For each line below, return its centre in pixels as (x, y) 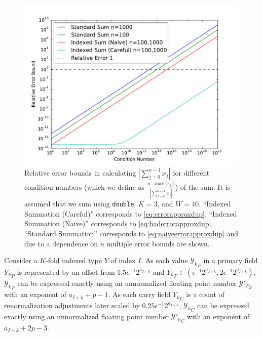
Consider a (21, 260)
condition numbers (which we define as (85, 186)
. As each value (164, 260)
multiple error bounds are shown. (158, 243)
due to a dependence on (61, 243)
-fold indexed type (74, 260)
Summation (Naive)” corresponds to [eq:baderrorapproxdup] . (119, 223)
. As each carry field (139, 294)
